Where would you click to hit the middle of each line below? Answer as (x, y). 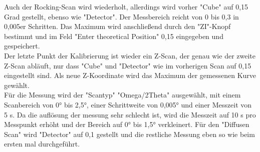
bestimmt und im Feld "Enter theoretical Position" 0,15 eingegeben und (114, 36)
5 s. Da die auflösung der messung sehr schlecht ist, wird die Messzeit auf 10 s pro (130, 114)
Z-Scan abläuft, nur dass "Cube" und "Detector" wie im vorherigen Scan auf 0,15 (128, 65)
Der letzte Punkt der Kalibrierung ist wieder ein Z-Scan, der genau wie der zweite (130, 55)
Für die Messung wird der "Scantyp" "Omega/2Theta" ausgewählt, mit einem (122, 95)
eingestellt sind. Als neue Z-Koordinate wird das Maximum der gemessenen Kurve (130, 75)
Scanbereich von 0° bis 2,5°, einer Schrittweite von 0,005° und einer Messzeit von (128, 104)
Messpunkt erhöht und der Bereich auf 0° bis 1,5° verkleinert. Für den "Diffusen (127, 124)
